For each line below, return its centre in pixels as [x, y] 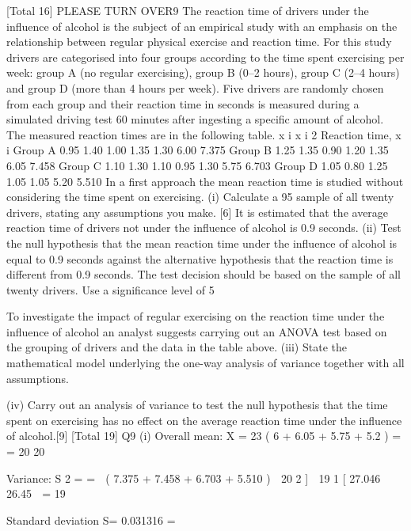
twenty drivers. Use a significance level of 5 [110, 289]
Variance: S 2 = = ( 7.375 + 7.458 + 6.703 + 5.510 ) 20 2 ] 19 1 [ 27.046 [194, 478]
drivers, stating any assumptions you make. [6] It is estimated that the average [198, 212]
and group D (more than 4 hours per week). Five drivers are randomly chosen [195, 87]
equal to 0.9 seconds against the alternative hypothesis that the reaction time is [200, 258]
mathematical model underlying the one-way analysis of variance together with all [205, 363]
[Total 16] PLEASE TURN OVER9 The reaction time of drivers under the [188, 10]
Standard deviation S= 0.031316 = [91, 520]
